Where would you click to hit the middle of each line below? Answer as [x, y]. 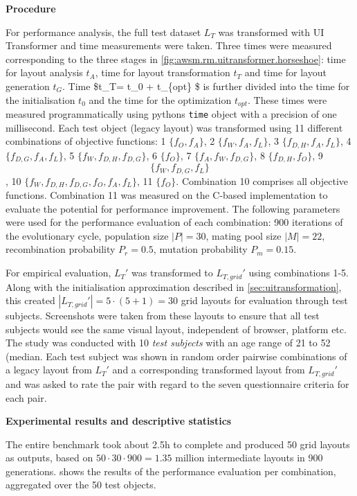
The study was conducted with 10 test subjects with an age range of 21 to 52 [168, 343]
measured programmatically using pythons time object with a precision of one [171, 114]
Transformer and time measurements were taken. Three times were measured [169, 45]
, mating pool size [244, 235]
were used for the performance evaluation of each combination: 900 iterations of [174, 222]
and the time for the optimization [160, 99]
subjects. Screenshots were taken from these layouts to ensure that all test [163, 316]
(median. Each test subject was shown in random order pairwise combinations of [176, 356]
